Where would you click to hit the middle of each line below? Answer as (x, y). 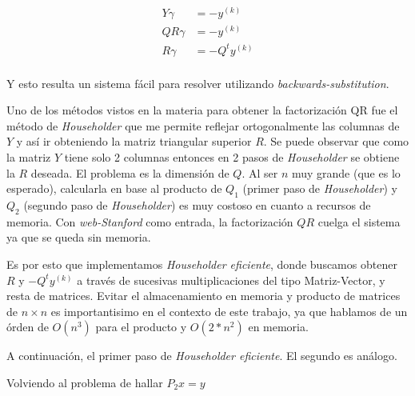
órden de (28, 327)
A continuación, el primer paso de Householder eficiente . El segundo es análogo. (202, 356)
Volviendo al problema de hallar (85, 382)
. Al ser (260, 172)
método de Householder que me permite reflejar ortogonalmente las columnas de (203, 125)
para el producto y (141, 327)
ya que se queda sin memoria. (79, 237)
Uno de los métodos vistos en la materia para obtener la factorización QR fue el (202, 110)
